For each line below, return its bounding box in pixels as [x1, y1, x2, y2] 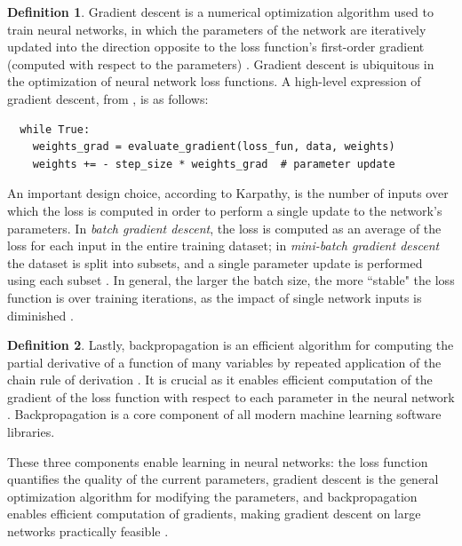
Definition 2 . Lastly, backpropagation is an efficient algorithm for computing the [7, 336, 454, 354]
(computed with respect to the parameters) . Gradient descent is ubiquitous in [7, 54, 434, 73]
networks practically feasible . [7, 522, 169, 541]
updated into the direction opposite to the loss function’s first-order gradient [7, 37, 425, 56]
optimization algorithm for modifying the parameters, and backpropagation [7, 487, 418, 505]
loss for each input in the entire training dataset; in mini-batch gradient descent [7, 236, 440, 255]
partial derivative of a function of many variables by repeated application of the [7, 352, 442, 371]
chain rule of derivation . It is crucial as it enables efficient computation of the [7, 370, 433, 389]
